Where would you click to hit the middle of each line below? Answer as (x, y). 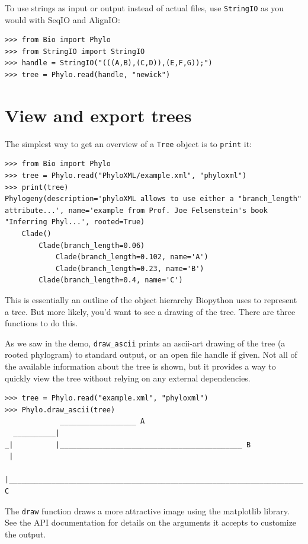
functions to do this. (41, 323)
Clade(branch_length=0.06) (92, 245)
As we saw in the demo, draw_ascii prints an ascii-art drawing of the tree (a (145, 343)
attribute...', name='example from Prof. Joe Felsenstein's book (136, 210)
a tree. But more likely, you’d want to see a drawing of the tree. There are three (150, 311)
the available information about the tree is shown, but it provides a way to (140, 366)
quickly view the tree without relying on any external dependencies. (128, 378)
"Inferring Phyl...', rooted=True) (75, 222)
